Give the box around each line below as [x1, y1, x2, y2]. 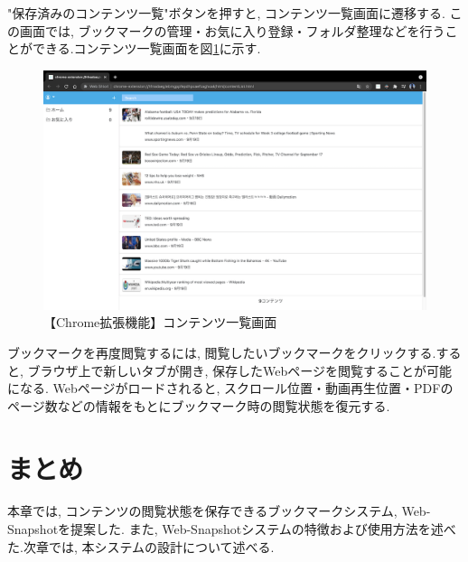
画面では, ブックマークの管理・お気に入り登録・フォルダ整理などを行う [19, 21, 445, 40]
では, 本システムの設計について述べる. [48, 537, 275, 556]
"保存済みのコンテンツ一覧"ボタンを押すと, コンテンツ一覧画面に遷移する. [7, 4, 445, 22]
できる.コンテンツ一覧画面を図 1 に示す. [32, 39, 261, 58]
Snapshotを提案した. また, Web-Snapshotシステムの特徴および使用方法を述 [7, 520, 444, 539]
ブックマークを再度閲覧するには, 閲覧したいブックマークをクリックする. [7, 342, 436, 361]
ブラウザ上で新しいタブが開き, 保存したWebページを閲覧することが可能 [27, 361, 453, 379]
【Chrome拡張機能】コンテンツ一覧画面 [43, 313, 277, 332]
